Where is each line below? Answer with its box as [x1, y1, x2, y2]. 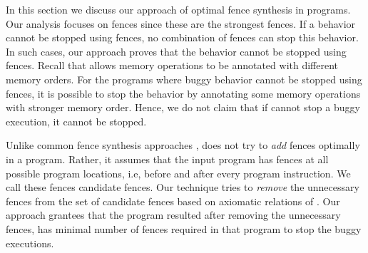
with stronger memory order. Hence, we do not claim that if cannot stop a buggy [6, 100, 360, 115]
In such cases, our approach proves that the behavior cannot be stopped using [6, 43, 347, 58]
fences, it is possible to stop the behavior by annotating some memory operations [6, 86, 361, 100]
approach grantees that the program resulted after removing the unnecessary [6, 207, 341, 222]
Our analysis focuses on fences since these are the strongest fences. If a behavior [6, 16, 356, 31]
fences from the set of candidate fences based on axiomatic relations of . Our [6, 193, 340, 208]
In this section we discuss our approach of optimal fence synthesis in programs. [6, 2, 351, 16]
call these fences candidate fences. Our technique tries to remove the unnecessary [6, 180, 359, 195]
